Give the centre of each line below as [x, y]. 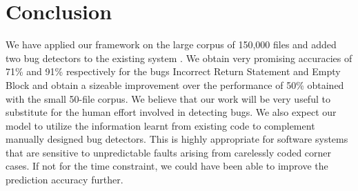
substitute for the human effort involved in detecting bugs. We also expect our [171, 112]
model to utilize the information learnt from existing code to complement [160, 125]
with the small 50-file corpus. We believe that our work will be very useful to [168, 98]
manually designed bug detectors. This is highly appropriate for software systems [177, 139]
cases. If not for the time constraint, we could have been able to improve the [167, 166]
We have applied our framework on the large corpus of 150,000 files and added [171, 44]
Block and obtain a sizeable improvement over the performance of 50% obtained [175, 84]
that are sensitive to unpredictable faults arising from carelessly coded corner [169, 152]
